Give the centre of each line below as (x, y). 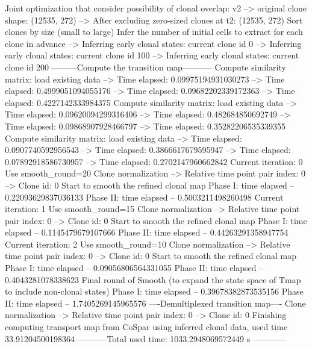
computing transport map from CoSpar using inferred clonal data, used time (146, 327)
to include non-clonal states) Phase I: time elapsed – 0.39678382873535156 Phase (154, 291)
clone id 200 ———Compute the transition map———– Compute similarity (145, 67)
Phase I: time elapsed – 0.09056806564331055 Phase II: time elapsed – (134, 268)
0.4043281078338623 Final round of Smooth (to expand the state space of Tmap (153, 279)
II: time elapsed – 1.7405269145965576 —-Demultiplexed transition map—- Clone (155, 303)
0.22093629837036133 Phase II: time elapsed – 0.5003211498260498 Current (144, 197)
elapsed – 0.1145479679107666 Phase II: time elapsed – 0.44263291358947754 (147, 232)
